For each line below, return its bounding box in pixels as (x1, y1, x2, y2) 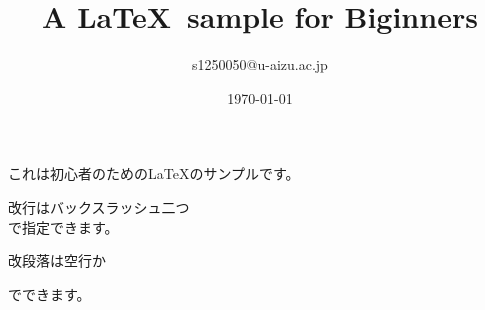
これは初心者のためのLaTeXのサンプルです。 (8, 163, 300, 184)
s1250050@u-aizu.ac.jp (192, 54, 328, 75)
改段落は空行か (8, 250, 106, 271)
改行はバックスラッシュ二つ (8, 196, 190, 217)
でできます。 (8, 283, 91, 304)
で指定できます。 (8, 216, 119, 237)
